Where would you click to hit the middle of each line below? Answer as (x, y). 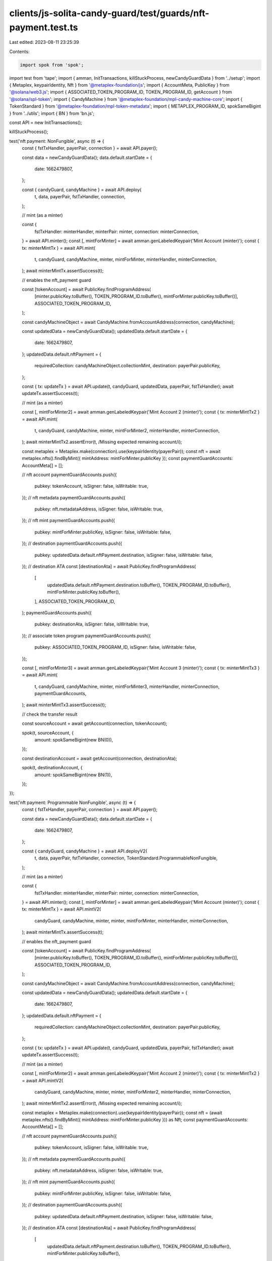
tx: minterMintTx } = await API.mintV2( (61, 909)
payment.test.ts (44, 27)
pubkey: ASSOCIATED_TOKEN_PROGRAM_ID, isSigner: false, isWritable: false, (115, 647)
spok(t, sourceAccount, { (48, 733)
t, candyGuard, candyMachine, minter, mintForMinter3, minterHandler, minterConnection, (127, 686)
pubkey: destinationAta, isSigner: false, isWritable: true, (92, 624)
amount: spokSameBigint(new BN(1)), (73, 775)
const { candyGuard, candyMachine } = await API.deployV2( (85, 851)
